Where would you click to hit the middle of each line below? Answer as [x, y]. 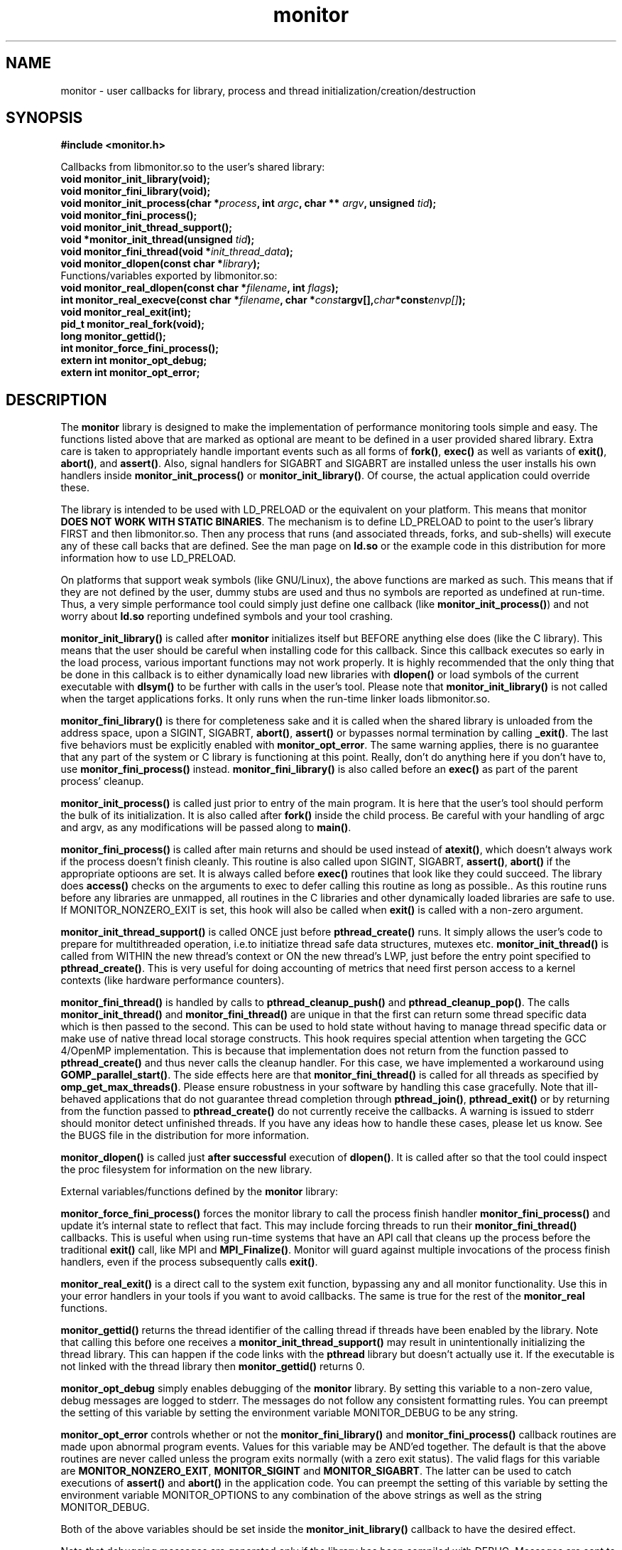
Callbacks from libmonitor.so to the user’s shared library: [193, 167]
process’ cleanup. [102, 781]
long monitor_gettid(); [113, 336]
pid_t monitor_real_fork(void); [133, 324]
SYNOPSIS [44, 118]
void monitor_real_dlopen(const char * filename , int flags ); [200, 288]
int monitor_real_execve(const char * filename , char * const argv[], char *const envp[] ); [263, 300]
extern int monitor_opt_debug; [134, 360]
